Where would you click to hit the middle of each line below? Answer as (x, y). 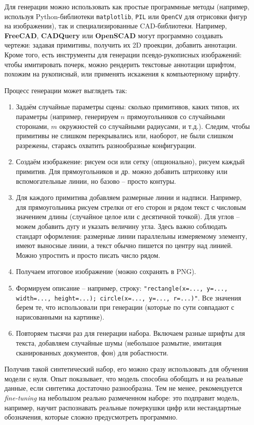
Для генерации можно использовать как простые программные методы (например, (127, 6)
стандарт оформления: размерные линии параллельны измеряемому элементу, (132, 236)
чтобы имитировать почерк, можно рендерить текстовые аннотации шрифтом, (120, 64)
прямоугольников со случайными (176, 116)
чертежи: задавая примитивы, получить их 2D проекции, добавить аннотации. (121, 45)
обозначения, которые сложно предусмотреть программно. (91, 417)
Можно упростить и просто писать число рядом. (88, 255)
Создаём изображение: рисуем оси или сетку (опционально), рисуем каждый (130, 162)
